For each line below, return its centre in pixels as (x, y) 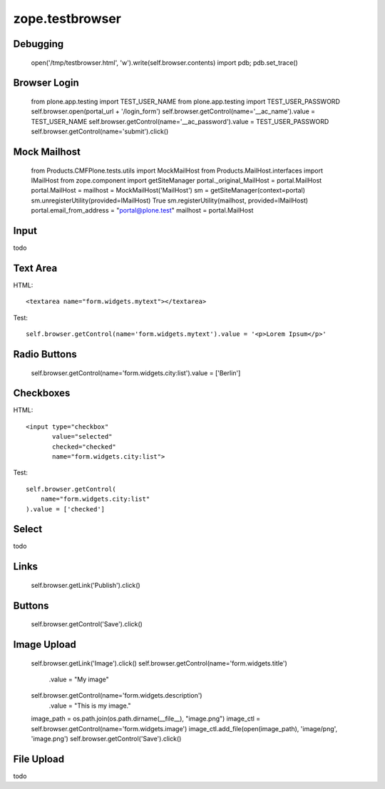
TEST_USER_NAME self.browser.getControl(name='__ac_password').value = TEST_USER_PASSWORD (180, 121)
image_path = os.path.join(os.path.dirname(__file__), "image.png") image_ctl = (146, 719)
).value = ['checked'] (66, 509)
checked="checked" (84, 447)
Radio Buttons (45, 354)
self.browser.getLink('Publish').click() (86, 585)
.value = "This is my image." (90, 706)
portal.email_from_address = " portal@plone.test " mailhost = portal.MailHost (142, 210)
